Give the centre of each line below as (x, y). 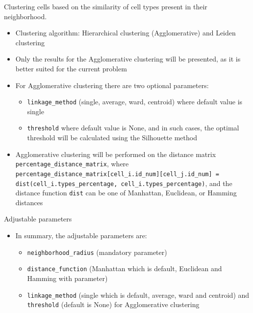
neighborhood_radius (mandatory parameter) (97, 252)
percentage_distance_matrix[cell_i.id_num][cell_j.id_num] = (117, 174)
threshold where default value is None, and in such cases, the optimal (133, 128)
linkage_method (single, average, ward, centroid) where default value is (135, 102)
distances (29, 202)
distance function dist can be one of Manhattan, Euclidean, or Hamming (126, 193)
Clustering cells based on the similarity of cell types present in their (106, 6)
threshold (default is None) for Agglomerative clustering (113, 304)
